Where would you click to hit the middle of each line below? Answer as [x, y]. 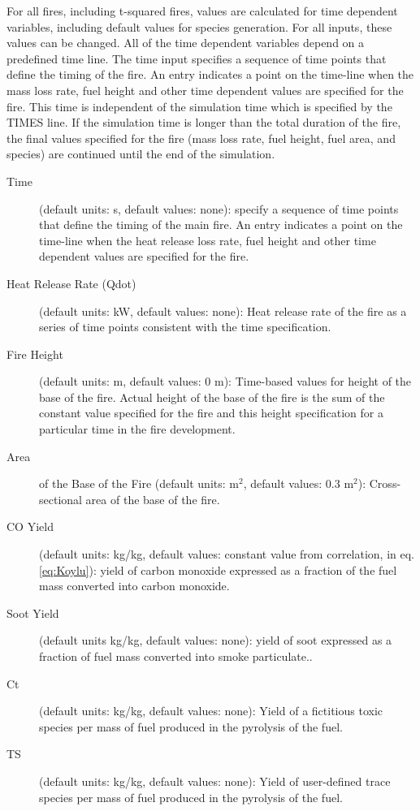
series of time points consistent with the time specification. [185, 327]
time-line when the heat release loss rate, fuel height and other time [208, 240]
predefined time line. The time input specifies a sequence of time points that [197, 58]
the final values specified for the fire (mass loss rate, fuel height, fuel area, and [201, 138]
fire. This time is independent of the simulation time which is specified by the [199, 106]
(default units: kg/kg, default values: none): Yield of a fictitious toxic [211, 711]
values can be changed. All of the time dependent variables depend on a [186, 43]
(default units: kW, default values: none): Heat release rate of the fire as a [223, 311]
